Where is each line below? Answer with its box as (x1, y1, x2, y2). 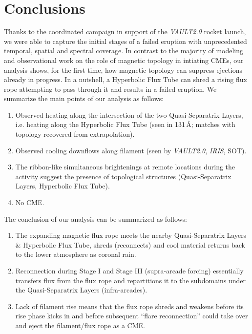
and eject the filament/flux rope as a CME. (15, 320, 145, 330)
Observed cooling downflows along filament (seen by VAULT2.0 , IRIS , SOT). (15, 145, 247, 155)
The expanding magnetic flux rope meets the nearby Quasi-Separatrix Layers (15, 230, 247, 240)
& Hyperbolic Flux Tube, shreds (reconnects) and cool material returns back (15, 239, 245, 250)
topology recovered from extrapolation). (15, 129, 135, 139)
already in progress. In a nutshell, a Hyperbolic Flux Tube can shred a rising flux (4, 74, 247, 84)
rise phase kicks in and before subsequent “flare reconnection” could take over (15, 311, 248, 321)
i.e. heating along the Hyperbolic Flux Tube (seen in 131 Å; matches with (15, 119, 235, 129)
